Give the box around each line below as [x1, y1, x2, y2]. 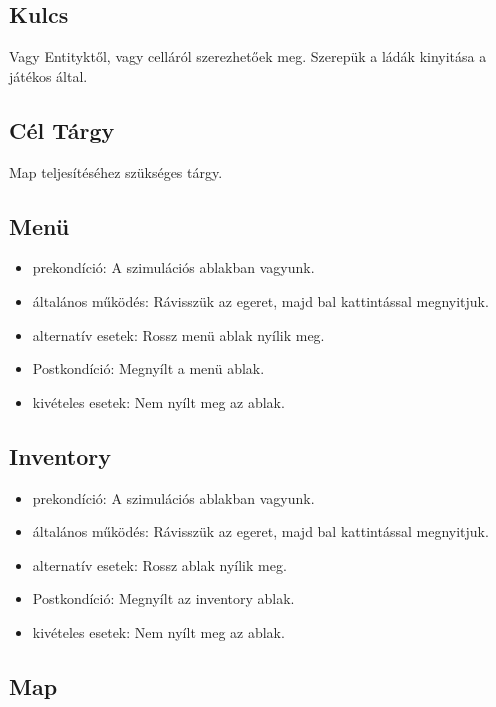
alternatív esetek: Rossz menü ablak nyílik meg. [32, 324, 325, 345]
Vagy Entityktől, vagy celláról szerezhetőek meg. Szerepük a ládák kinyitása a [9, 46, 487, 67]
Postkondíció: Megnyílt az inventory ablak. [32, 588, 295, 609]
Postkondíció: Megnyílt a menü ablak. [32, 358, 265, 379]
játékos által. [9, 65, 88, 86]
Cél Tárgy [9, 114, 115, 145]
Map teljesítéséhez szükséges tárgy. [9, 161, 223, 182]
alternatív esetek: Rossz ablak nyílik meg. [32, 554, 287, 575]
